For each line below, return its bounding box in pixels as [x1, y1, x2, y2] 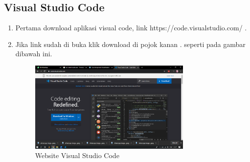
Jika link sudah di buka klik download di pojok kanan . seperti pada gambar [15, 39, 246, 49]
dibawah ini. [15, 48, 52, 59]
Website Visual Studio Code [35, 150, 119, 161]
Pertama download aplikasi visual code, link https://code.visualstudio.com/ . [15, 23, 247, 33]
